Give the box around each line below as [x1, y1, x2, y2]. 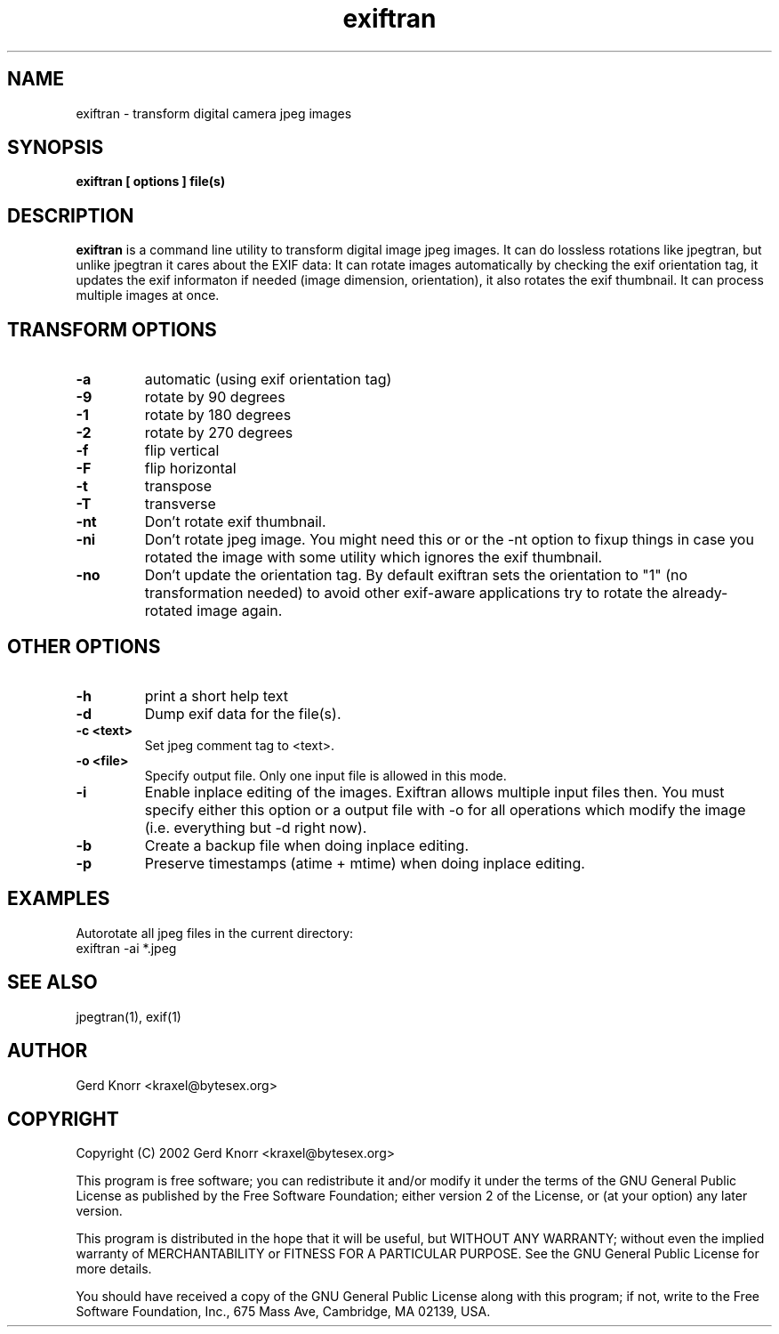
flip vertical [144, 441, 220, 460]
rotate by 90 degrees [144, 388, 285, 407]
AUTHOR [7, 1039, 88, 1063]
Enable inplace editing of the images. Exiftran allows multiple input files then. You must [144, 782, 725, 801]
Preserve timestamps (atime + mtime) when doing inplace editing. [144, 853, 585, 872]
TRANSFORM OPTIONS [7, 318, 217, 341]
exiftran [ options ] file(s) [76, 174, 226, 190]
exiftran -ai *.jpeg [76, 940, 177, 956]
